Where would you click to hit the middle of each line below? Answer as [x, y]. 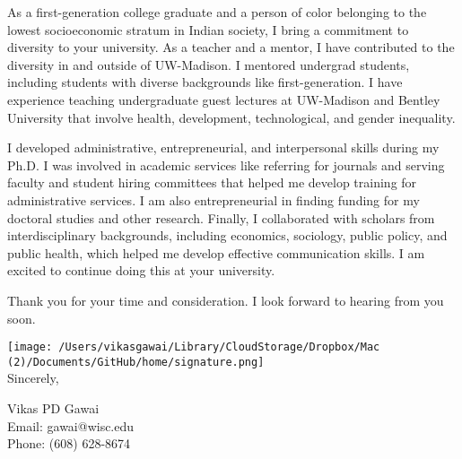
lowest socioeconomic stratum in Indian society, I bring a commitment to [208, 29]
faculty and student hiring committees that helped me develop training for [212, 182]
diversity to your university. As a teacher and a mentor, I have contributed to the [231, 47]
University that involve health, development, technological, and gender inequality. [231, 117]
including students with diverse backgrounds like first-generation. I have [205, 82]
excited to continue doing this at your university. [141, 270]
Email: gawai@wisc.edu [71, 425]
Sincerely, [33, 378]
